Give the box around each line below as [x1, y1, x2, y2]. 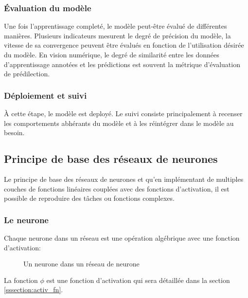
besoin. [4, 127, 25, 138]
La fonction [4, 275, 38, 285]
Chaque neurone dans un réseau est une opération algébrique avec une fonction [4, 232, 240, 243]
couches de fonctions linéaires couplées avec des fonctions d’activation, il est [4, 183, 230, 193]
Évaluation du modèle [4, 1, 91, 14]
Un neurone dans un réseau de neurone [23, 259, 140, 269]
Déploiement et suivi [4, 89, 87, 101]
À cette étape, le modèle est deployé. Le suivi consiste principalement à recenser [4, 108, 243, 118]
